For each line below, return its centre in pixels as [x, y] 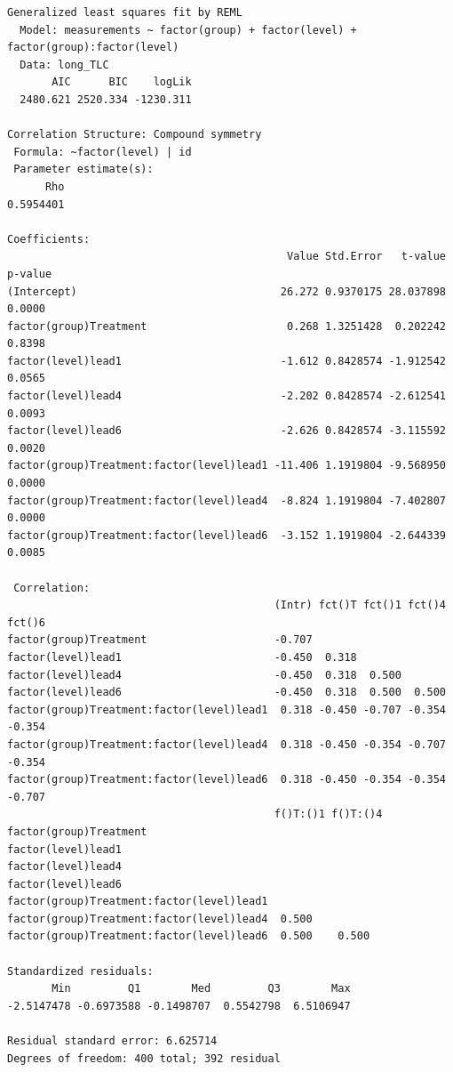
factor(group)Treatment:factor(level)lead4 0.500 [160, 919]
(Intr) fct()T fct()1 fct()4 [360, 605]
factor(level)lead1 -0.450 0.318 [182, 657]
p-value [30, 274]
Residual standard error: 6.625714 [112, 1041]
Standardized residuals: [80, 971]
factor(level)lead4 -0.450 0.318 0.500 [204, 675]
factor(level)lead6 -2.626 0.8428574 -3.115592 [226, 431]
